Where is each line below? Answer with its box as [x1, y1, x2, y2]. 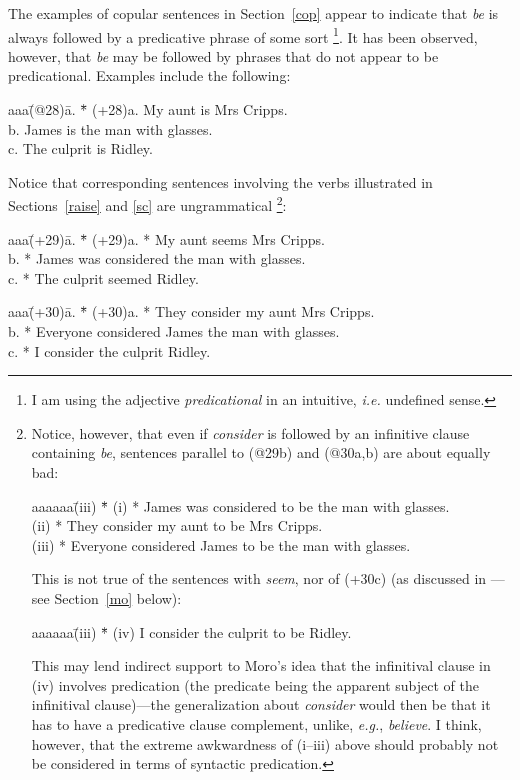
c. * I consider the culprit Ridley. [8, 340, 211, 361]
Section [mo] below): [54, 587, 182, 608]
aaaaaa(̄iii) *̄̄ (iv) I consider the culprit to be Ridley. [31, 621, 352, 642]
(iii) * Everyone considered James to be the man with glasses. [31, 534, 411, 555]
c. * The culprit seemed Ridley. [8, 267, 199, 288]
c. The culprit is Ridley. [8, 138, 153, 159]
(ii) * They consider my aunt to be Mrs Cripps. [31, 515, 323, 536]
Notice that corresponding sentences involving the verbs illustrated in [8, 171, 433, 192]
